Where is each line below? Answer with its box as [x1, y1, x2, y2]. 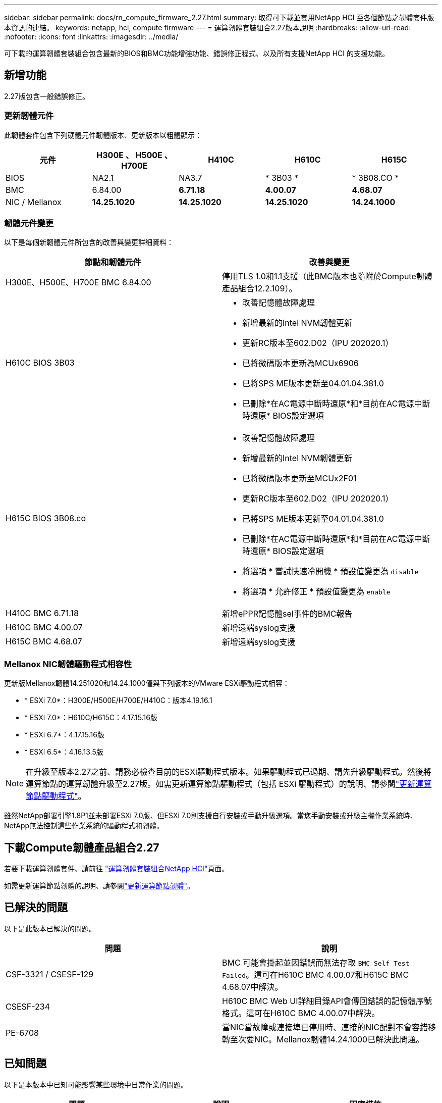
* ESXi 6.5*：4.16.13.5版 [24, 747, 103, 757]
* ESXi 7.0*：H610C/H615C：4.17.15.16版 [24, 713, 157, 722]
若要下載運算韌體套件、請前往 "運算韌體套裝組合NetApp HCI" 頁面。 [4, 864, 229, 873]
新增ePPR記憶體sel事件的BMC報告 [222, 609, 353, 619]
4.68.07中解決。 [222, 981, 283, 992]
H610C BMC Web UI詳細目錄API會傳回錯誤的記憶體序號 [222, 995, 432, 1006]
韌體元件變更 [4, 218, 54, 228]
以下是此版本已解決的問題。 [4, 924, 96, 933]
